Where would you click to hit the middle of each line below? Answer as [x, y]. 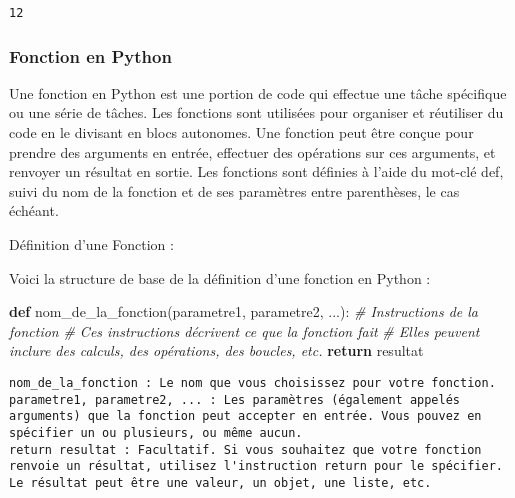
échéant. [34, 210]
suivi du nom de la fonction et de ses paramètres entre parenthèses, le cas [234, 190]
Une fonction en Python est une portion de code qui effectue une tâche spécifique [258, 92]
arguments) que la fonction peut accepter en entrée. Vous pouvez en [245, 416]
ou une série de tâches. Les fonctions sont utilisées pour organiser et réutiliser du [256, 112]
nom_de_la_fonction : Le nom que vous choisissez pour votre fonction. [252, 383]
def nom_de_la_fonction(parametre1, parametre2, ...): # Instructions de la [244, 311]
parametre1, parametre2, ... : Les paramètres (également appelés [235, 399]
